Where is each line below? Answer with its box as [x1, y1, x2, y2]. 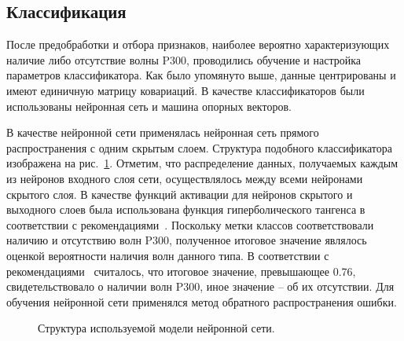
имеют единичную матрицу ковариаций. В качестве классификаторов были [6, 82, 365, 98]
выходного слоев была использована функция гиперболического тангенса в [6, 201, 365, 218]
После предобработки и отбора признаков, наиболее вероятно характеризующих [6, 36, 390, 53]
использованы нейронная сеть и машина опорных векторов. [6, 97, 292, 114]
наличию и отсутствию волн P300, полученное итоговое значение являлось [6, 232, 367, 248]
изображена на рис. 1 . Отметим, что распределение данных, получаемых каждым [6, 155, 398, 171]
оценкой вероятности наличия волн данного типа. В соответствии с [6, 247, 329, 263]
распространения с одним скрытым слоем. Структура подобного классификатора [6, 139, 392, 156]
